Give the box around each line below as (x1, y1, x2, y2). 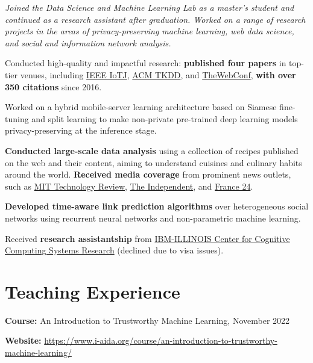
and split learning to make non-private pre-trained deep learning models (31, 112, 298, 125)
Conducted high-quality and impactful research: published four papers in (5, 57, 286, 69)
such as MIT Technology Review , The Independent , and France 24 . (5, 179, 253, 192)
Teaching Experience (5, 279, 180, 303)
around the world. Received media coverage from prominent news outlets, (5, 168, 291, 181)
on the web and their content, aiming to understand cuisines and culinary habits (5, 156, 302, 169)
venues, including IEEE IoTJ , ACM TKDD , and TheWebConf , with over (20, 68, 296, 81)
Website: (5, 334, 42, 347)
